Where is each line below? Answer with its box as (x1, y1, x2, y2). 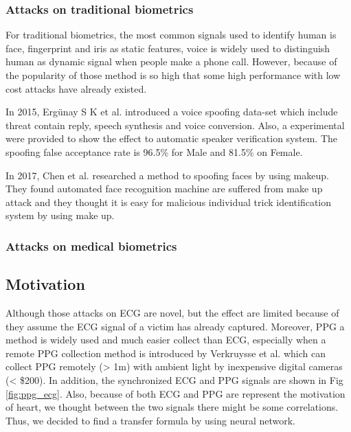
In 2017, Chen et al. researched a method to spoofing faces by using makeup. (5, 168, 329, 182)
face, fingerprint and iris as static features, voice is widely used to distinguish (5, 41, 330, 55)
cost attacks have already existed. (5, 81, 147, 95)
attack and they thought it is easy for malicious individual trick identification (5, 194, 332, 209)
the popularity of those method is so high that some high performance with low (5, 68, 341, 82)
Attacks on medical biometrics (5, 237, 177, 254)
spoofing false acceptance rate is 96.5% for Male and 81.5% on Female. (5, 144, 303, 159)
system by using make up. (5, 208, 115, 223)
